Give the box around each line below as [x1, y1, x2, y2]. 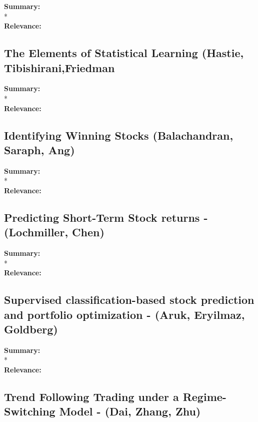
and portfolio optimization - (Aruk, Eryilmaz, [4, 306, 245, 322]
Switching [4, 403, 55, 419]
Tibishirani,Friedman [4, 60, 115, 75]
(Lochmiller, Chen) [4, 224, 104, 240]
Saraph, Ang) [4, 142, 75, 157]
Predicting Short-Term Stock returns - [4, 209, 208, 225]
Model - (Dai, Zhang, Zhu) [59, 403, 201, 419]
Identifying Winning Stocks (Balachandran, [4, 127, 233, 143]
